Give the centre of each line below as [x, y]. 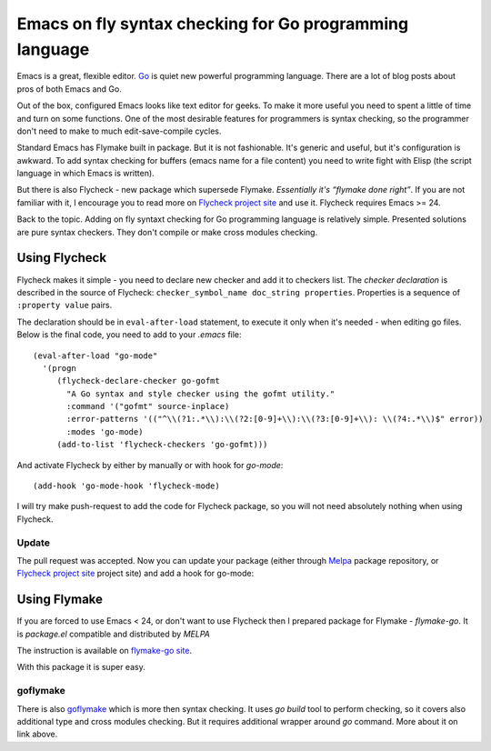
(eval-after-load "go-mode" [95, 355]
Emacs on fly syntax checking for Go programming [213, 24]
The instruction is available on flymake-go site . [105, 651]
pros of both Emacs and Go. [69, 89]
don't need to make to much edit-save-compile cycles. [119, 131]
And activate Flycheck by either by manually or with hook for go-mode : [150, 465]
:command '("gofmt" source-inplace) [148, 406]
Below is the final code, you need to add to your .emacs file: [129, 335]
